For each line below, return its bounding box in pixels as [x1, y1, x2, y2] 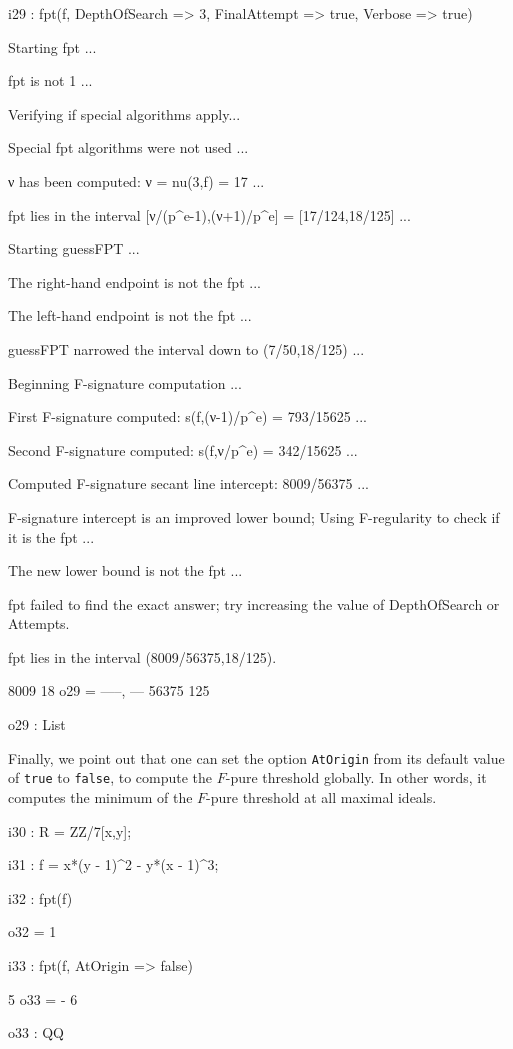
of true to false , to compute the [8, 767, 213, 788]
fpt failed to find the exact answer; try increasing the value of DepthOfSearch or [8, 593, 500, 614]
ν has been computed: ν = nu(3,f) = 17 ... [8, 170, 265, 191]
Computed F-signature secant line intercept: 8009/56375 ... [8, 473, 369, 494]
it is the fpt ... [8, 526, 95, 547]
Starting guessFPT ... [8, 238, 140, 259]
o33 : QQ [8, 1022, 64, 1043]
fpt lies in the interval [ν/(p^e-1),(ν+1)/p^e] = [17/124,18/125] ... [8, 204, 411, 225]
